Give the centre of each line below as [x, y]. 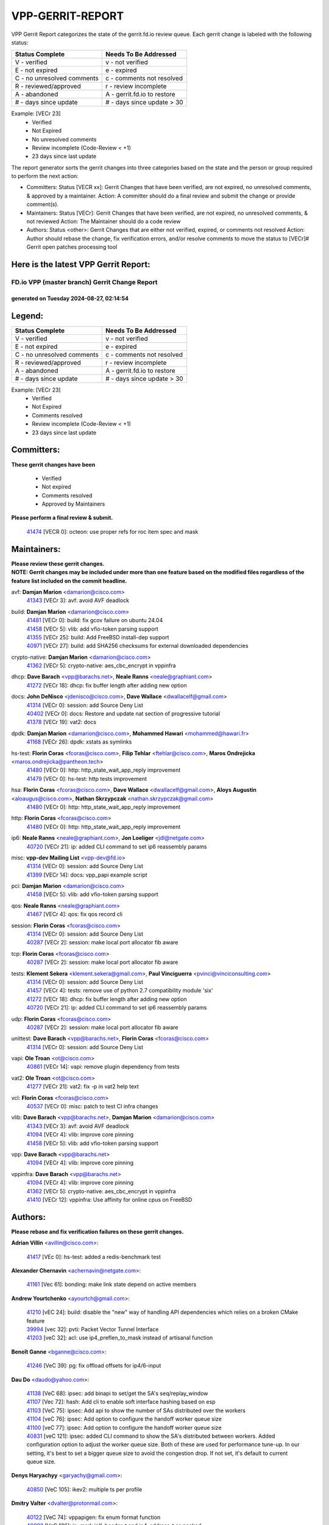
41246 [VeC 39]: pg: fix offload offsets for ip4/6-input [94, 1366]
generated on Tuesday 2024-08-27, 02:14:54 [70, 298]
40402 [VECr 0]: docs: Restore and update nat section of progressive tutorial [123, 714]
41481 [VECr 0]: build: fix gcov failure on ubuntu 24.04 [95, 620]
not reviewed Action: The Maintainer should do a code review [104, 221]
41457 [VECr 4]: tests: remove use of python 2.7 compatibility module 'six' [120, 991]
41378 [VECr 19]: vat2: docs [62, 722]
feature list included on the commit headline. [69, 581]
